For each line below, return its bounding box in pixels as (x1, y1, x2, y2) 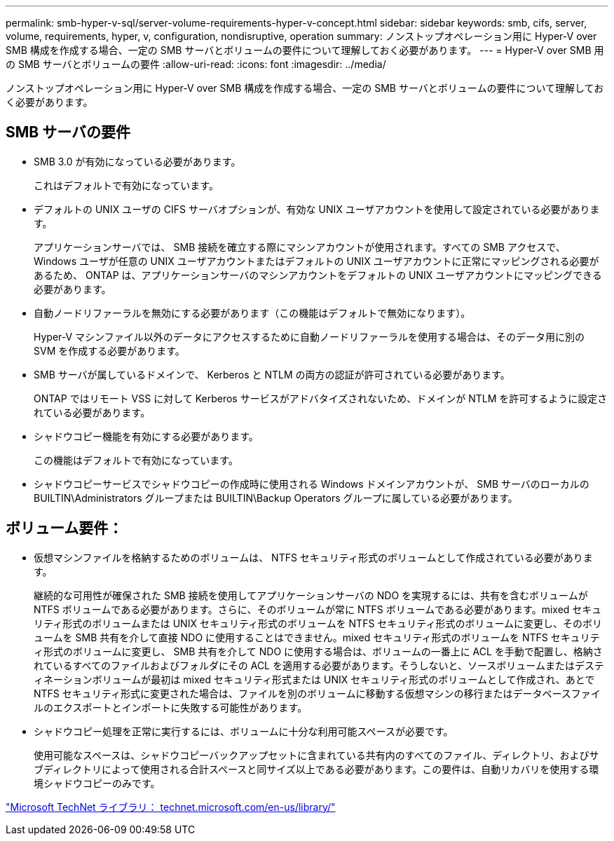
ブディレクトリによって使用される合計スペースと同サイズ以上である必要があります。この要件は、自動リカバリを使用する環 (34, 763, 599, 775)
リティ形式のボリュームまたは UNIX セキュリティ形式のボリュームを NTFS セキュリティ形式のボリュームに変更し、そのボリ (34, 617, 603, 629)
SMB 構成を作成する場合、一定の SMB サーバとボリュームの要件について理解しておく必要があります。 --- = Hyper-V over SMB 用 (6, 44, 604, 56)
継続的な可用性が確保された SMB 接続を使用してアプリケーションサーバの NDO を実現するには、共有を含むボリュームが (34, 589, 588, 601)
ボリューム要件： (6, 519, 123, 538)
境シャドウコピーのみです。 (34, 777, 161, 789)
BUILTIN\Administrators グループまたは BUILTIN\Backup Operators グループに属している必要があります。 (34, 491, 518, 504)
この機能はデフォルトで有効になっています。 (34, 453, 238, 466)
